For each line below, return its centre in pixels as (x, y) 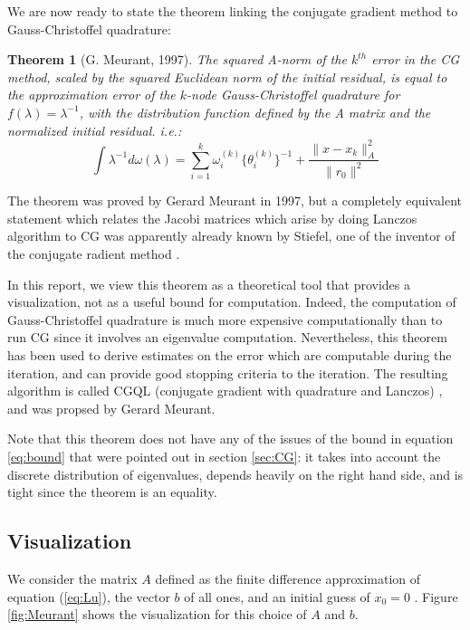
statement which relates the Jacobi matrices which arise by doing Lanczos (212, 218)
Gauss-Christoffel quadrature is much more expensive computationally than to (225, 319)
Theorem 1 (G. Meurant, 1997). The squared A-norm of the (177, 59)
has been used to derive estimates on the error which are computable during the (230, 354)
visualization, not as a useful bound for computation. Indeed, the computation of (232, 302)
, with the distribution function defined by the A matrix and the (255, 112)
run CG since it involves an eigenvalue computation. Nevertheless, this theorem (227, 337)
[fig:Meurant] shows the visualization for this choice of (157, 614)
